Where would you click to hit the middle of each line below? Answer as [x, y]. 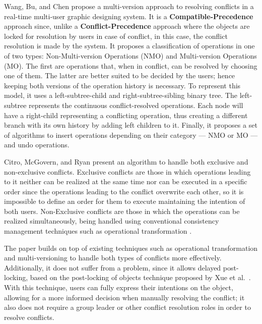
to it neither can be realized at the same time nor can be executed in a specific [126, 181]
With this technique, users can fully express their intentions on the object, [119, 287]
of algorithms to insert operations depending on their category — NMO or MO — [131, 134]
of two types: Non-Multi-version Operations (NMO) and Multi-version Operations [130, 55]
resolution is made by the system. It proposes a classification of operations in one [129, 46]
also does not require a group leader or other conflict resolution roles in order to [127, 307]
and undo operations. [37, 145]
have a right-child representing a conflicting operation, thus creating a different [126, 115]
